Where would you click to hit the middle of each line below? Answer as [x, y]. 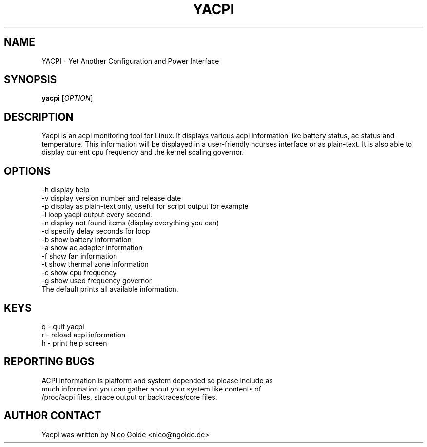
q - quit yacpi [63, 326]
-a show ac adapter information [92, 248]
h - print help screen [74, 343]
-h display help [66, 190]
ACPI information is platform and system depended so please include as [157, 380]
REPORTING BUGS [49, 362]
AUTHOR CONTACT [53, 416]
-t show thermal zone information [95, 264]
